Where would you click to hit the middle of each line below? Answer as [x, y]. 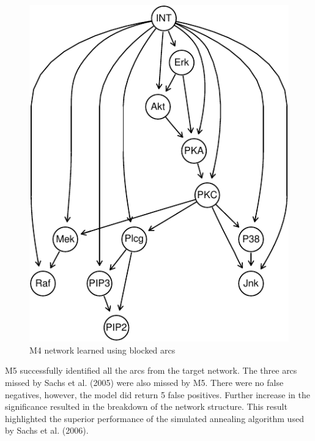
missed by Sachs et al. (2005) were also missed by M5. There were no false [144, 383]
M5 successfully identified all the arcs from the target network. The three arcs [151, 370]
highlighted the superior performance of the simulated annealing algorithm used [154, 418]
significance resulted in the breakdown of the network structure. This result [146, 406]
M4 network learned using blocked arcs [102, 350]
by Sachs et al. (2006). [47, 430]
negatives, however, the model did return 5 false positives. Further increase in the [157, 394]
